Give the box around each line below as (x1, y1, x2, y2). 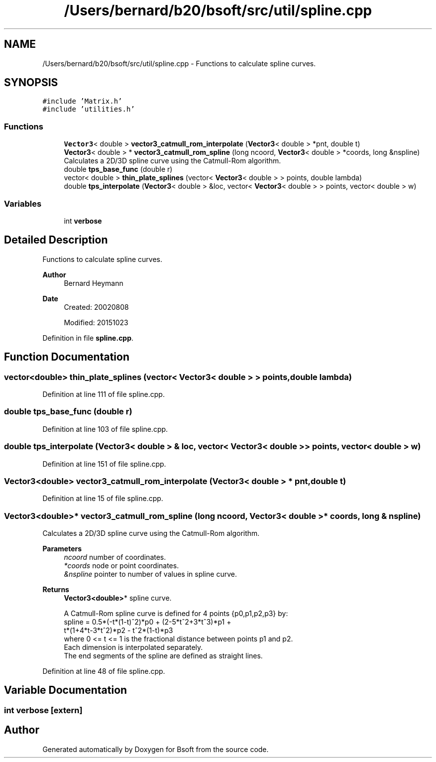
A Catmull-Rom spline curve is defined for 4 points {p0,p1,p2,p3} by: (64, 609, 288, 618)
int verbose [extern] (4, 705, 83, 715)
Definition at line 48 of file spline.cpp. (42, 667, 165, 675)
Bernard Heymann (64, 278, 123, 287)
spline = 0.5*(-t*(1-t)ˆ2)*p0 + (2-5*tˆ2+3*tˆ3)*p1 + (64, 618, 231, 626)
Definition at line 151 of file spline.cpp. (42, 459, 166, 468)
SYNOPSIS (4, 76, 58, 89)
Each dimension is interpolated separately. (64, 643, 203, 651)
